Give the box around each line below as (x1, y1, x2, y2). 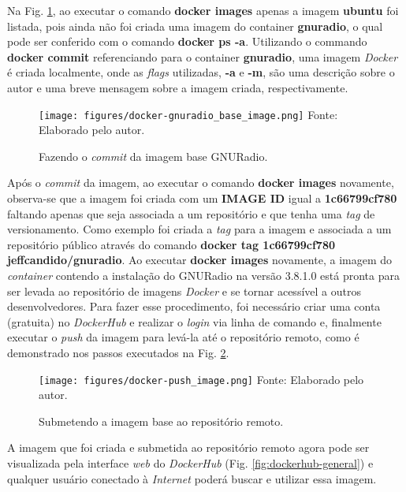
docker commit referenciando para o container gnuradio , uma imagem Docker (7, 48, 398, 65)
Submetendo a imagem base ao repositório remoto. (39, 412, 284, 429)
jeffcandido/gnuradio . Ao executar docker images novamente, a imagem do (7, 252, 393, 268)
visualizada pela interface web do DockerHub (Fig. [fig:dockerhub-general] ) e (7, 454, 374, 471)
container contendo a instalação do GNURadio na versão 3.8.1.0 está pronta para (7, 266, 400, 283)
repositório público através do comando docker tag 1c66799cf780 (7, 236, 336, 252)
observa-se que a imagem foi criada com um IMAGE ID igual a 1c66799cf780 (7, 190, 397, 206)
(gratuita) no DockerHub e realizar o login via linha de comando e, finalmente (7, 313, 382, 330)
